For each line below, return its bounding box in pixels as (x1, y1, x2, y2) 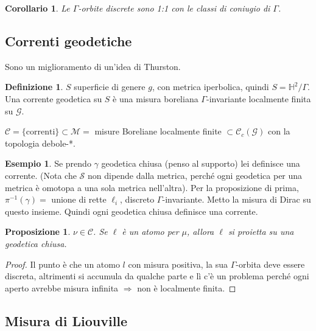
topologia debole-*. (5, 136, 75, 149)
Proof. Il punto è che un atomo (5, 257, 120, 270)
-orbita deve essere (236, 257, 305, 270)
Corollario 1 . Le (5, 2, 70, 14)
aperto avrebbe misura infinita (5, 281, 119, 294)
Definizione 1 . (5, 80, 63, 93)
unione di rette (51, 193, 107, 206)
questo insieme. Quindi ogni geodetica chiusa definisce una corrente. (5, 204, 258, 217)
